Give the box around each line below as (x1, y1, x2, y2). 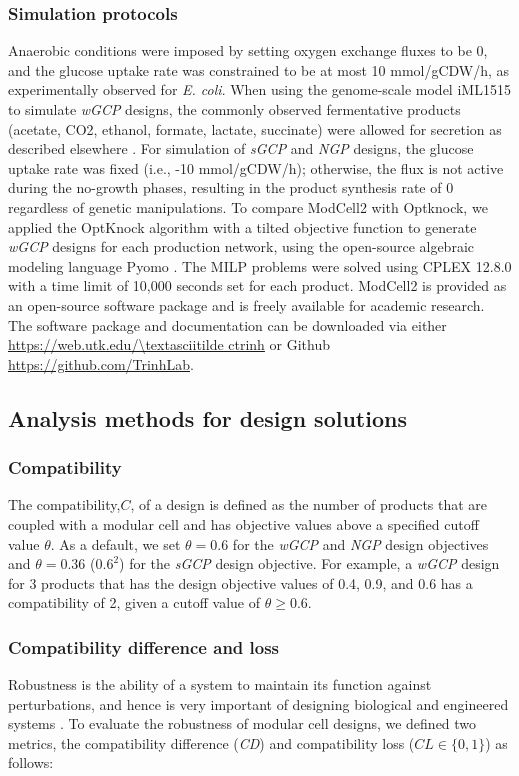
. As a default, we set (50, 533, 181, 554)
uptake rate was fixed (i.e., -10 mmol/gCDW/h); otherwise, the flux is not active (8, 157, 504, 178)
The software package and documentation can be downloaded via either (8, 314, 447, 335)
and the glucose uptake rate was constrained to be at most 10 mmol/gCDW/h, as (8, 59, 510, 80)
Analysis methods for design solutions (8, 402, 407, 433)
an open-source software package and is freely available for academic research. (8, 294, 485, 315)
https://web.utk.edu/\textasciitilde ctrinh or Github (8, 334, 331, 355)
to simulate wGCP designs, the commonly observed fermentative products (8, 99, 461, 119)
